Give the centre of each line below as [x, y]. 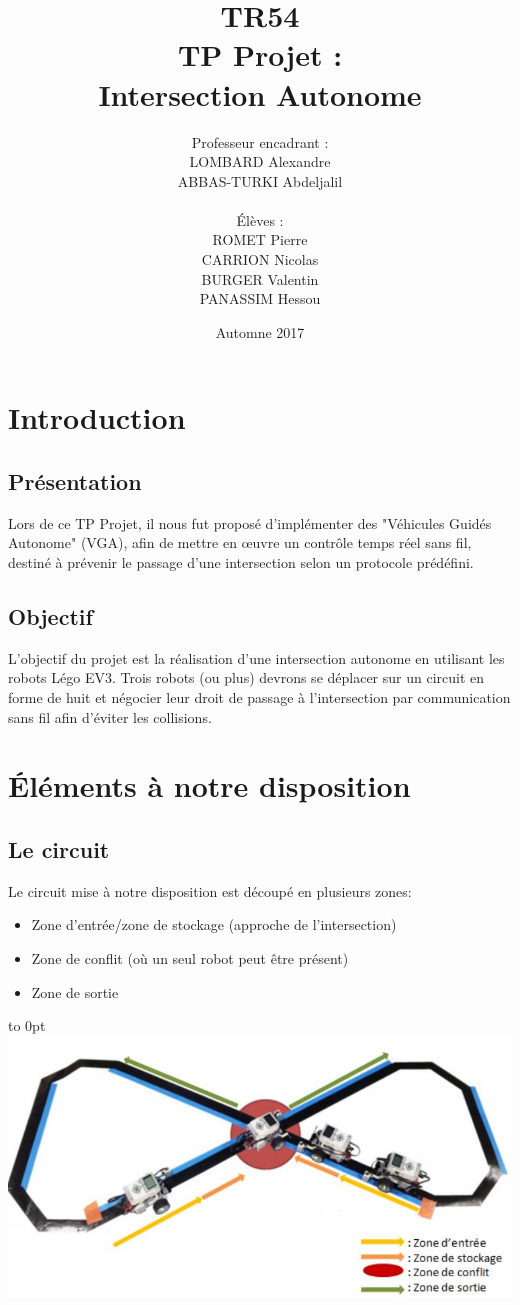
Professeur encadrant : [260, 141]
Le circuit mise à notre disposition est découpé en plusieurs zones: [210, 890]
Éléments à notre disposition [209, 785]
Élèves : [260, 219]
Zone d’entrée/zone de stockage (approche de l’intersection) [214, 924]
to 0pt [27, 1025]
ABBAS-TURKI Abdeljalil [260, 180]
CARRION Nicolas [260, 259]
